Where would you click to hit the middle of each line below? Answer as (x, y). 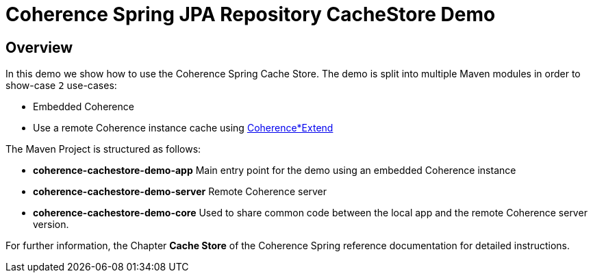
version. (51, 225)
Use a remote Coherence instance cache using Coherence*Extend (183, 128)
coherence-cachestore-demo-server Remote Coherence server (180, 192)
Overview (39, 47)
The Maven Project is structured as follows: (103, 149)
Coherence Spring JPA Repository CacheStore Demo (251, 14)
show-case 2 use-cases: (61, 86)
